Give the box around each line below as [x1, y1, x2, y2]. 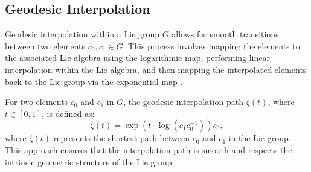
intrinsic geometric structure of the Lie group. [5, 155, 175, 168]
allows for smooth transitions [172, 28, 279, 40]
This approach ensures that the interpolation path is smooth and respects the [5, 143, 292, 156]
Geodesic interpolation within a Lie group [5, 28, 159, 40]
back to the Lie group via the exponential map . [5, 75, 183, 88]
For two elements [5, 95, 68, 108]
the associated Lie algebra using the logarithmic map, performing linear [5, 51, 270, 64]
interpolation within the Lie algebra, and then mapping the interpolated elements [5, 63, 307, 75]
